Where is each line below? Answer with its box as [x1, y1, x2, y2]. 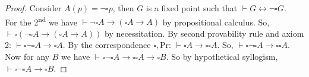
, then [112, 2, 134, 14]
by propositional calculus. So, [162, 15, 270, 28]
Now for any [5, 50, 50, 63]
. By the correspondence [62, 38, 151, 51]
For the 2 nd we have [5, 14, 78, 28]
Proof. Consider [5, 2, 62, 14]
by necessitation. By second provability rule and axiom [105, 27, 304, 39]
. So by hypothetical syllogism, [166, 50, 278, 63]
